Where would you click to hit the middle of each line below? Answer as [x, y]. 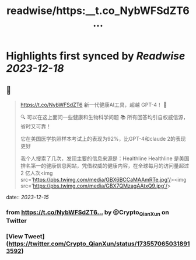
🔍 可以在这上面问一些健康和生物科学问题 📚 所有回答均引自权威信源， [104, 117]
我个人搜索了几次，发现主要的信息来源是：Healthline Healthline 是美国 [105, 158]
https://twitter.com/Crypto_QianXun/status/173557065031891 [99, 244]
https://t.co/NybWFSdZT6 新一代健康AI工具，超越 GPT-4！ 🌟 [94, 105]
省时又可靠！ [36, 126]
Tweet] [34, 237]
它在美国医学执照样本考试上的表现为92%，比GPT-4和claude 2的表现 [103, 139]
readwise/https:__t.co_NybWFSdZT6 [98, 11]
